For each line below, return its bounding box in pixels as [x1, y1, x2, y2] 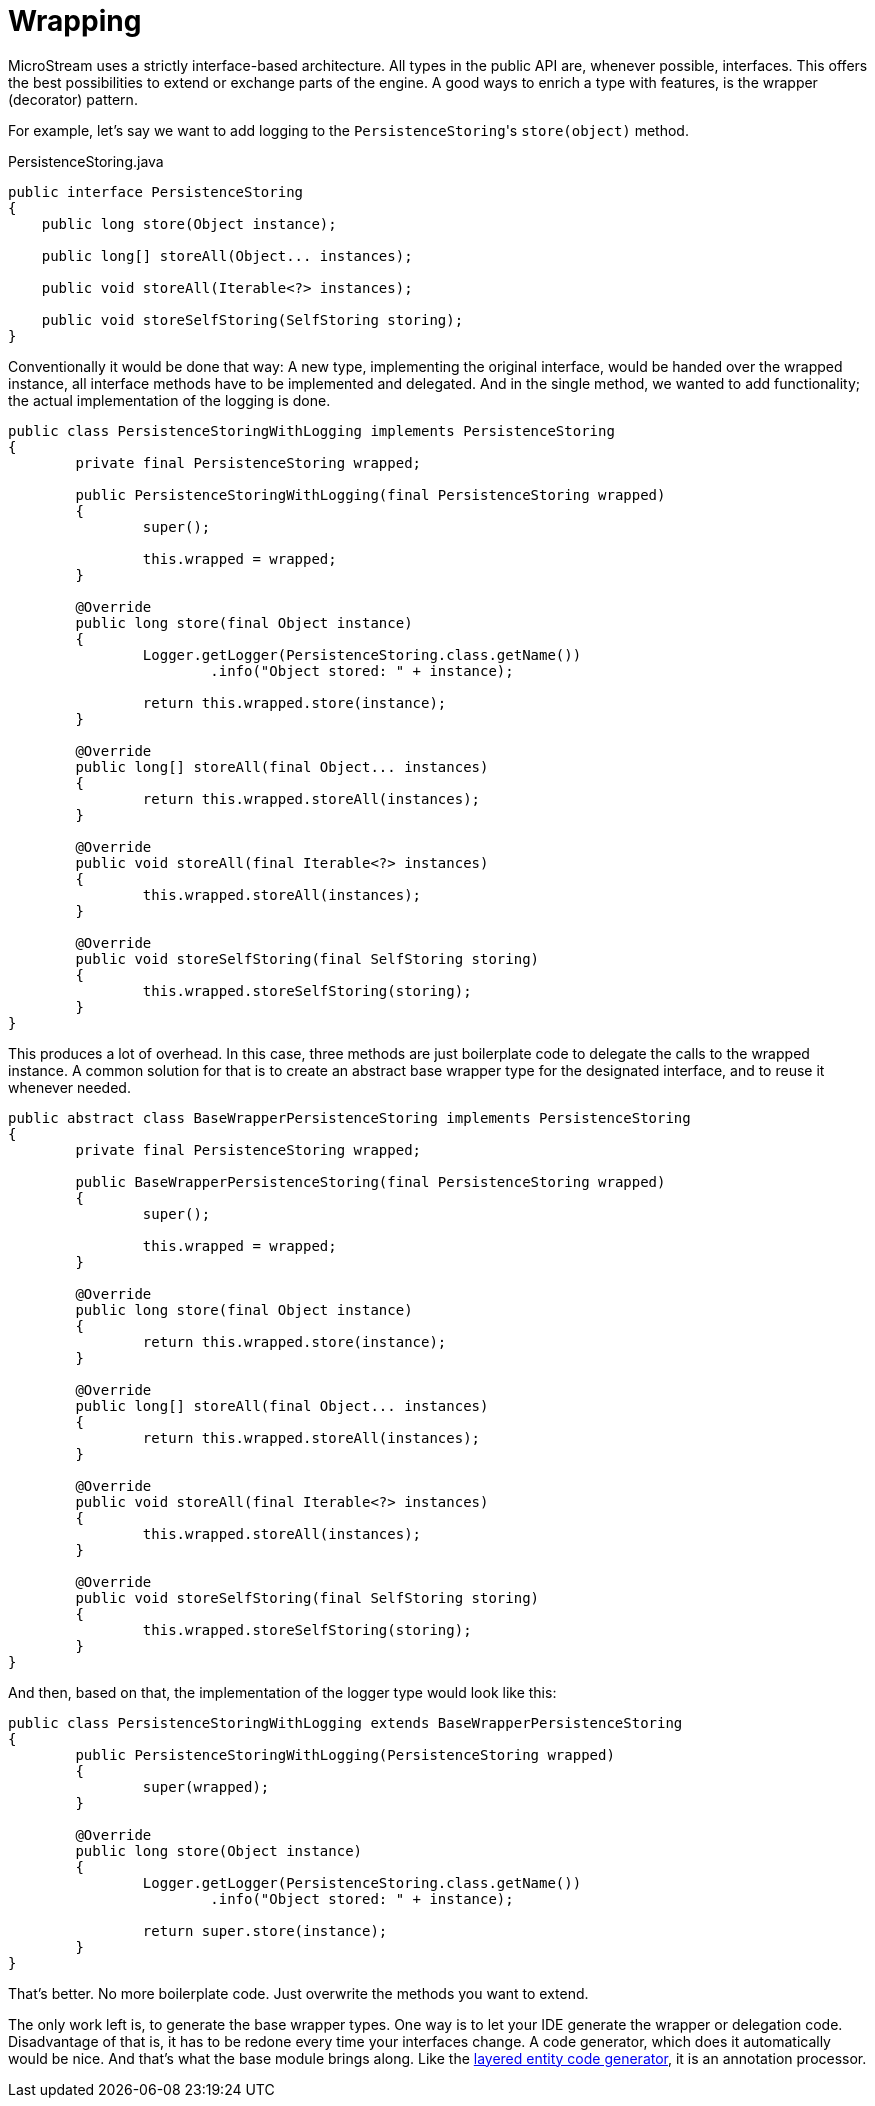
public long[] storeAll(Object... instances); [41, 247, 413, 264]
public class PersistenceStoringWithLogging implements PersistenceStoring [8, 422, 615, 439]
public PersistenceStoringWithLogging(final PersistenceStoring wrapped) [75, 486, 666, 503]
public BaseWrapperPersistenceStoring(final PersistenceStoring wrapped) [75, 1173, 666, 1190]
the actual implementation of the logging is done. [8, 391, 331, 409]
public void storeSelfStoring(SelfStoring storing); [41, 311, 464, 328]
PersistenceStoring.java [8, 152, 164, 170]
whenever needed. [8, 1078, 131, 1096]
